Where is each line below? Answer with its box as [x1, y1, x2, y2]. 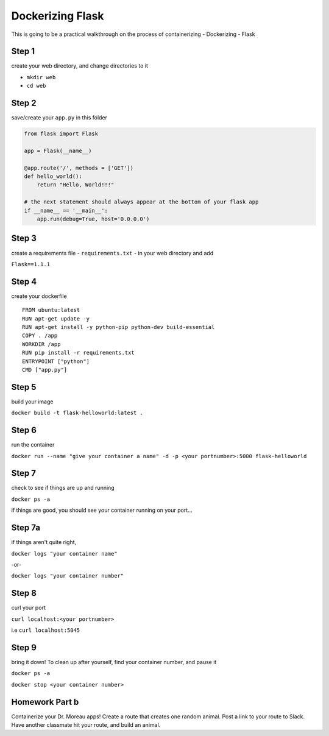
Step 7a [11, 523, 41, 533]
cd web [26, 82, 46, 90]
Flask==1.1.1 [11, 261, 51, 267]
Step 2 [11, 98, 37, 108]
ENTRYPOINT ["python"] [22, 358, 90, 365]
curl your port [11, 604, 46, 612]
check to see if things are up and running [11, 484, 115, 492]
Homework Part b [11, 696, 79, 707]
